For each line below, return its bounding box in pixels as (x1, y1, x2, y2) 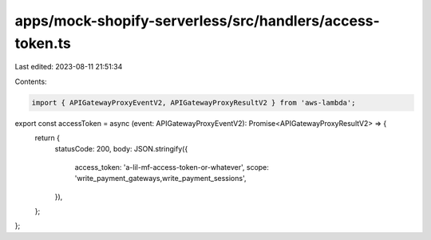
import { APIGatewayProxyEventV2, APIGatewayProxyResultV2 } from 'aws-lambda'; (31, 98, 356, 107)
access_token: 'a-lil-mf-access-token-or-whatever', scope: (74, 162, 269, 171)
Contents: (14, 77, 47, 86)
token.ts (14, 34, 71, 52)
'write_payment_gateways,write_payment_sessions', (74, 174, 247, 183)
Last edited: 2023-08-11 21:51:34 (14, 62, 123, 72)
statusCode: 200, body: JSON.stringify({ (54, 144, 188, 154)
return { (34, 133, 60, 143)
